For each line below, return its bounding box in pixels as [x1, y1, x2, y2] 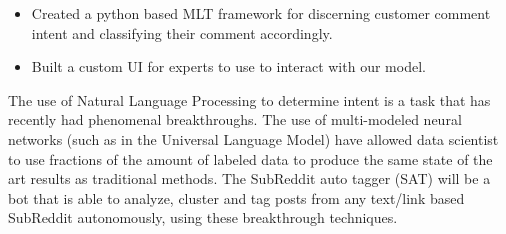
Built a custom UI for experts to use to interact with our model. [31, 56, 426, 77]
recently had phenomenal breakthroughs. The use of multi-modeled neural [8, 109, 462, 130]
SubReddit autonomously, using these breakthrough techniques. [8, 207, 398, 228]
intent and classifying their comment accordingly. [31, 22, 333, 43]
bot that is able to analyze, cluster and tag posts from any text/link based [8, 187, 465, 208]
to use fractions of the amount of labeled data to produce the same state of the [8, 148, 493, 169]
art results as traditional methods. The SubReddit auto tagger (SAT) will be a [8, 168, 491, 189]
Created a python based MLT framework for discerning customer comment [31, 3, 491, 23]
